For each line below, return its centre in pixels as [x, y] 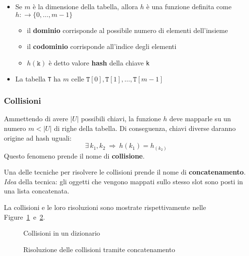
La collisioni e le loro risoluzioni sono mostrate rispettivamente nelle [105, 207]
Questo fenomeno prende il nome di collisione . [74, 155]
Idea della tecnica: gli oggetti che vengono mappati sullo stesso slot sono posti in [124, 181]
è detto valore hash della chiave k [99, 62]
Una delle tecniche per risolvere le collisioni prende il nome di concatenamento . [125, 172]
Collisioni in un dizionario [62, 233]
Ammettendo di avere [36, 119]
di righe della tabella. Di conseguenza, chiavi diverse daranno [145, 128]
